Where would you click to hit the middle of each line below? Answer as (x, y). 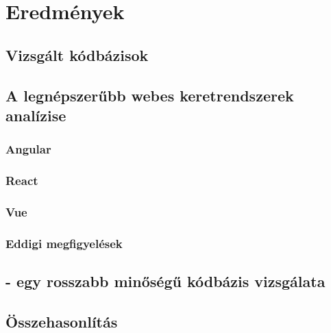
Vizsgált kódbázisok (77, 54)
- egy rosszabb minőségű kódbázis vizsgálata (165, 281)
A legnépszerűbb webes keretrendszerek (150, 95)
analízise (36, 115)
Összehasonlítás (62, 321)
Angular (28, 149)
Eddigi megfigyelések (64, 243)
